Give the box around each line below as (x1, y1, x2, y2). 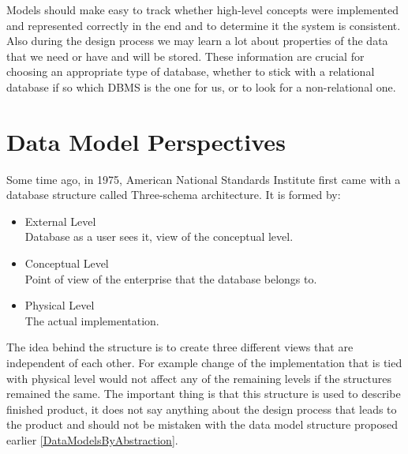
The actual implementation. (24, 312, 159, 328)
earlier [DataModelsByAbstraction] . (6, 432, 178, 448)
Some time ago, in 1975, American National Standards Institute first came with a (6, 171, 401, 187)
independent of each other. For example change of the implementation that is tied (6, 355, 402, 371)
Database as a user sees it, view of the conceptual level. (24, 228, 294, 245)
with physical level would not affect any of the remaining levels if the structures (6, 370, 392, 386)
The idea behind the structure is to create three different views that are (6, 339, 354, 355)
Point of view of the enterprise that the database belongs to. (24, 270, 317, 287)
